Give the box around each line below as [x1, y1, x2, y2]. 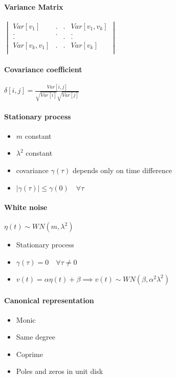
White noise [4, 202, 48, 213]
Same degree [16, 331, 56, 342]
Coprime [16, 348, 43, 359]
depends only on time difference [73, 164, 172, 175]
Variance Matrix [4, 1, 63, 12]
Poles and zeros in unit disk [16, 366, 103, 376]
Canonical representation [4, 295, 94, 305]
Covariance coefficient [4, 64, 82, 74]
